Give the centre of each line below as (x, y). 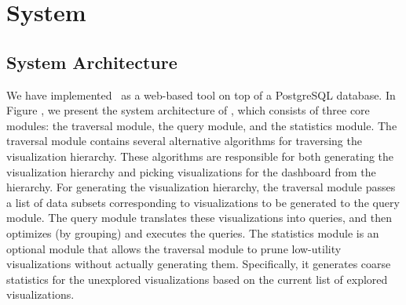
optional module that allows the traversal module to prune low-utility (174, 248)
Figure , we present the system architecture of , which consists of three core (188, 110)
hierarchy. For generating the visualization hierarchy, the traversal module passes (201, 187)
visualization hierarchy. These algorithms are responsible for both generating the (200, 156)
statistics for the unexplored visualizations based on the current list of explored (197, 279)
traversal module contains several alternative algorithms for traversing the (184, 141)
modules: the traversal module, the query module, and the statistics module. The (202, 125)
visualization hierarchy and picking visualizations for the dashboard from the (191, 171)
